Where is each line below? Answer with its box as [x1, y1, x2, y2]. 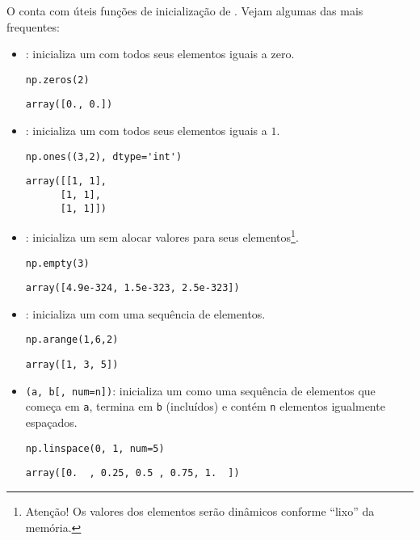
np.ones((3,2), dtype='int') [25, 150, 183, 162]
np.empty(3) [25, 257, 90, 269]
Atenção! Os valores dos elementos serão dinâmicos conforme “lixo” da [25, 503, 375, 519]
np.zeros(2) [25, 74, 90, 86]
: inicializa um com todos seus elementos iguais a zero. [25, 45, 295, 62]
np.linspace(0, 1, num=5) [25, 442, 165, 454]
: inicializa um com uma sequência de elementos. [25, 305, 266, 322]
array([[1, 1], [25, 175, 107, 188]
